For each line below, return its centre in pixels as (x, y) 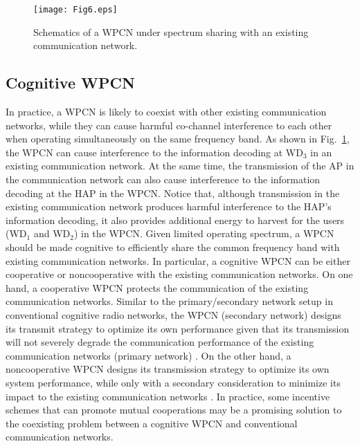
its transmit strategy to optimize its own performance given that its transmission (178, 328)
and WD (52, 233)
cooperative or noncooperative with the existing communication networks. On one (179, 274)
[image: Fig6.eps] (75, 10)
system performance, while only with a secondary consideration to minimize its (173, 382)
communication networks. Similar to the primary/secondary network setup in (169, 301)
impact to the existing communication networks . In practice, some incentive (168, 396)
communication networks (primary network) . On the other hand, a (148, 355)
